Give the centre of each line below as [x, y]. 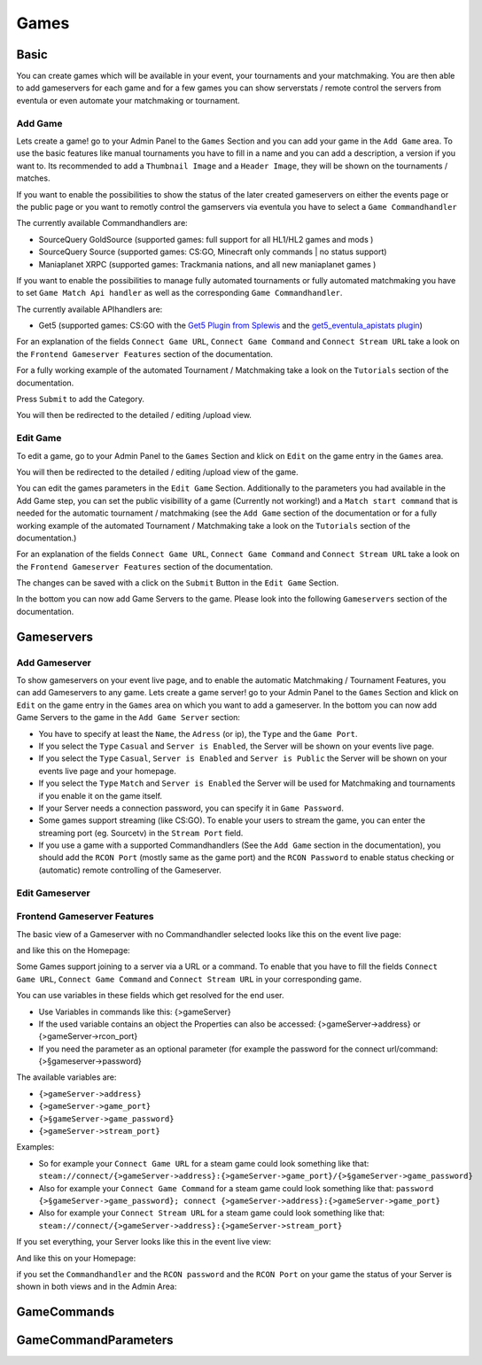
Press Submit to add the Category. [81, 399]
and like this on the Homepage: [73, 950]
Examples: [35, 1147]
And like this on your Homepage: [76, 1258]
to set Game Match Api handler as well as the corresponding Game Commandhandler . [179, 293]
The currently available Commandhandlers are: [102, 223]
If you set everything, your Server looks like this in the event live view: [144, 1242]
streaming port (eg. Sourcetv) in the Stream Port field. [141, 833]
